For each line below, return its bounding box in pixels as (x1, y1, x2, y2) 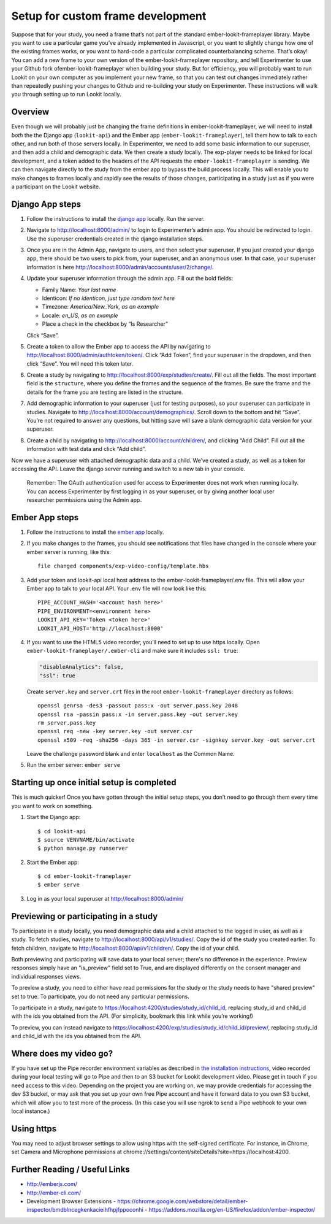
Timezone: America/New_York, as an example (42, 303, 159, 310)
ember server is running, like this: (26, 548, 112, 555)
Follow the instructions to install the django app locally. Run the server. (26, 215, 205, 222)
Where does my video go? (11, 1048, 113, 1058)
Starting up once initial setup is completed (11, 777, 177, 788)
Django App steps (11, 199, 82, 209)
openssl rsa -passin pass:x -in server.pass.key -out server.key (37, 710, 238, 718)
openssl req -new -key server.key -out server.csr (37, 728, 193, 735)
